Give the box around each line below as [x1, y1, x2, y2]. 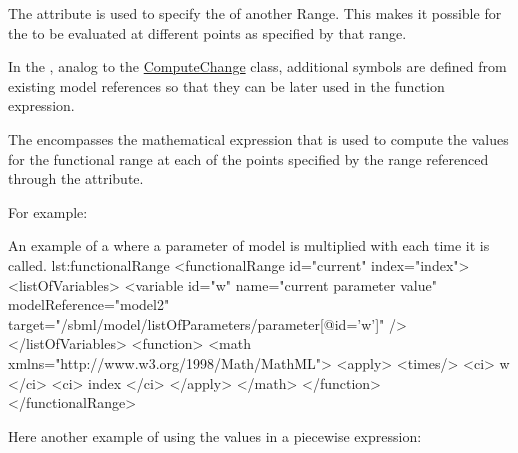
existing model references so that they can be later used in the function [8, 75, 445, 96]
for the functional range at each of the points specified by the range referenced [8, 148, 489, 169]
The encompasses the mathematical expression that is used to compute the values [8, 128, 509, 149]
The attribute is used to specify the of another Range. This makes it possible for [8, 3, 502, 23]
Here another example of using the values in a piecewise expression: [8, 425, 422, 446]
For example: [8, 201, 88, 222]
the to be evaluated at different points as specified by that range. [8, 22, 407, 43]
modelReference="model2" [8, 294, 170, 315]
